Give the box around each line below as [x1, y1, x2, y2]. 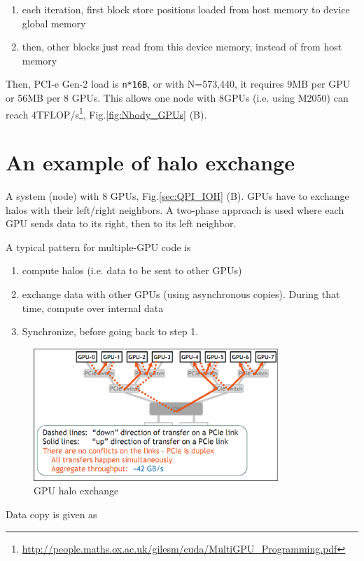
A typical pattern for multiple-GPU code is [6, 239, 191, 254]
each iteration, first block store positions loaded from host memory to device [22, 2, 350, 16]
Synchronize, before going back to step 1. [22, 324, 199, 339]
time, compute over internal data [22, 300, 164, 315]
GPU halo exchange [34, 483, 119, 498]
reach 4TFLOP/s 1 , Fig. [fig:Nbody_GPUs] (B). [6, 104, 207, 121]
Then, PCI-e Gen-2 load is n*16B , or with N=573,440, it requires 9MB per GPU [6, 76, 351, 91]
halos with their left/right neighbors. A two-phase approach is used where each [6, 202, 344, 217]
